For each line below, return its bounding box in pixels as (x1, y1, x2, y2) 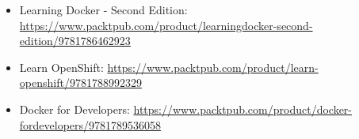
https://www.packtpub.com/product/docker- (133, 100, 353, 117)
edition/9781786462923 (19, 32, 131, 49)
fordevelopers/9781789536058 (19, 116, 162, 133)
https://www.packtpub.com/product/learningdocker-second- (19, 17, 313, 33)
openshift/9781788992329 (19, 74, 142, 91)
